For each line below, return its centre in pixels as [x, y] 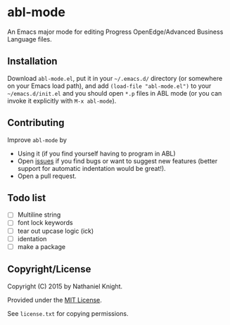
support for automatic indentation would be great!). [92, 168]
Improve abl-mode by [37, 140]
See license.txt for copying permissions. [68, 313]
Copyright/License [49, 269]
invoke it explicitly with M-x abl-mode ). [62, 101]
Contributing [36, 123]
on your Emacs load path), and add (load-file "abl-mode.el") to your [109, 86]
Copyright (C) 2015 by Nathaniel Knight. [65, 286]
